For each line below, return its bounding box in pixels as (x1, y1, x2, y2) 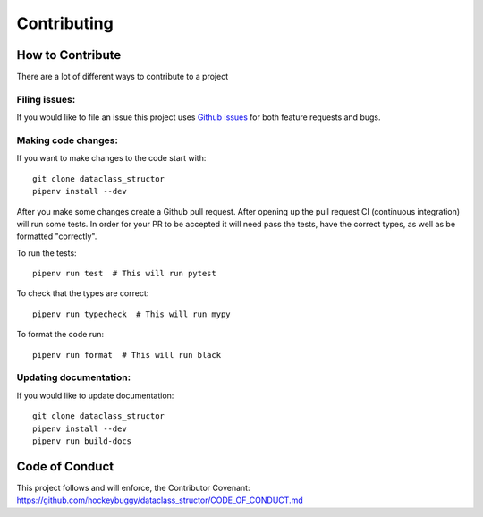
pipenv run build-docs (32, 436, 132, 446)
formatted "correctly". (16, 231, 97, 242)
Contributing (16, 13, 114, 33)
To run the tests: (16, 247, 77, 258)
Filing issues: (16, 93, 76, 106)
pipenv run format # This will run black (32, 350, 222, 360)
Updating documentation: (16, 371, 131, 384)
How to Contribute (16, 47, 122, 63)
